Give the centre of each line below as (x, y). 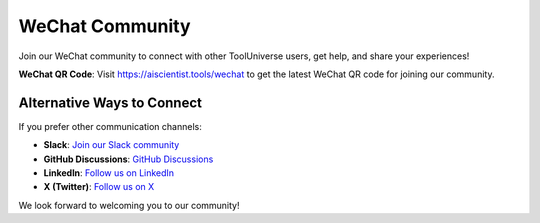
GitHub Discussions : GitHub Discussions (128, 159)
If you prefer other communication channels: (110, 126)
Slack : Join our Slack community (111, 145)
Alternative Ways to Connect (110, 102)
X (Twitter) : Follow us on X (99, 187)
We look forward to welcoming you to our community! (129, 205)
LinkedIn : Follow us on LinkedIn (109, 173)
